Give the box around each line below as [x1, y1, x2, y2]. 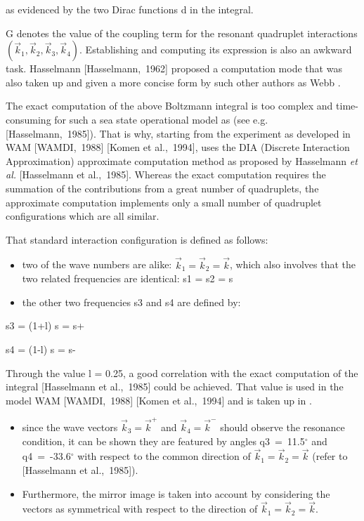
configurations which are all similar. [6, 209, 160, 223]
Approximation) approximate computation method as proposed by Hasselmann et [6, 153, 358, 168]
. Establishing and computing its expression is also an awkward [79, 42, 352, 57]
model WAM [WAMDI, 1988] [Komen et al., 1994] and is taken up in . [6, 393, 312, 407]
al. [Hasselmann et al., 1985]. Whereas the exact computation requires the [6, 167, 326, 182]
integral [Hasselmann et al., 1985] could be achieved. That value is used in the [6, 379, 344, 394]
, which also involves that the [229, 257, 356, 272]
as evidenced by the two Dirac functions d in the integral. [6, 2, 254, 16]
